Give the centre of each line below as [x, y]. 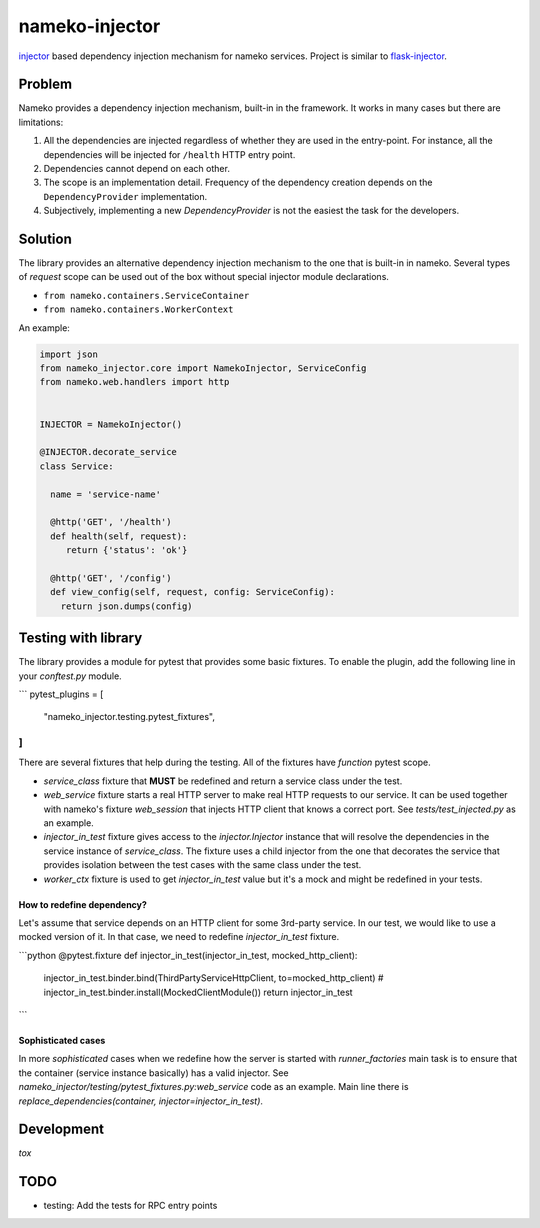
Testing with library [80, 638]
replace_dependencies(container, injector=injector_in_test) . [141, 1101]
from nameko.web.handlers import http [134, 382]
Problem [45, 84]
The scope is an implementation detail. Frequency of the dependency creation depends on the [238, 182]
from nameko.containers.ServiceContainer [146, 295]
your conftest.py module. [70, 676]
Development [61, 1129]
